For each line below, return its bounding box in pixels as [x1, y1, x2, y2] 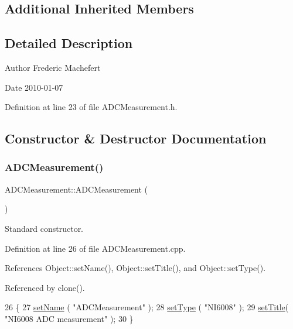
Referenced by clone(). [5, 281, 85, 293]
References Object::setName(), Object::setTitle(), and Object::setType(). [5, 262, 266, 274]
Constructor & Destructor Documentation [5, 129, 267, 148]
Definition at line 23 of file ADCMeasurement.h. [5, 101, 178, 113]
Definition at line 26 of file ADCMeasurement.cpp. [5, 242, 186, 254]
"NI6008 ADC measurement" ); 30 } [5, 312, 134, 324]
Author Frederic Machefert [5, 61, 101, 73]
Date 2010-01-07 [5, 81, 63, 93]
